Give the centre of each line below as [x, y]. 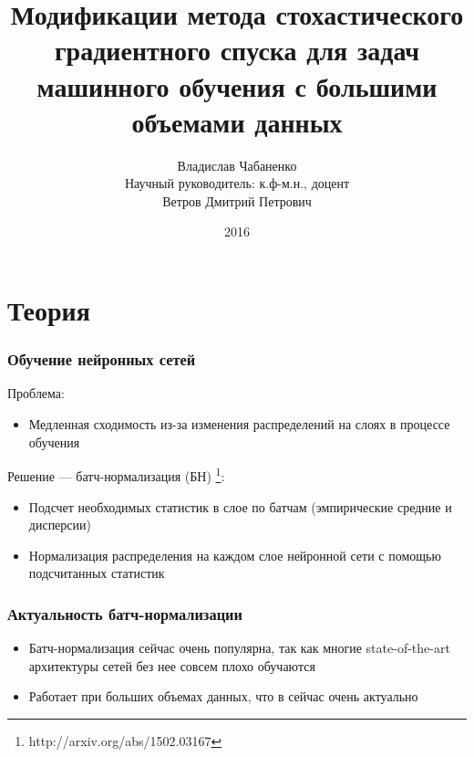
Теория [49, 310]
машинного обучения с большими [237, 85]
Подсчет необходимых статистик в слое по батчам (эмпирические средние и [240, 506]
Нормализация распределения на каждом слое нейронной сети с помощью [235, 555]
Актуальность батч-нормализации [125, 613]
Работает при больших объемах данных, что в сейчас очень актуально [223, 696]
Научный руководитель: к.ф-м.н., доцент [237, 183]
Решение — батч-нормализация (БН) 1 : [116, 474]
